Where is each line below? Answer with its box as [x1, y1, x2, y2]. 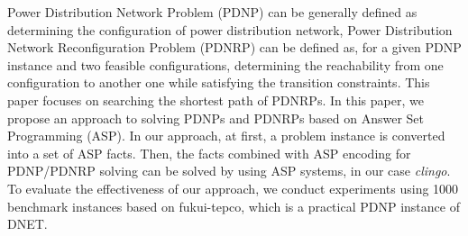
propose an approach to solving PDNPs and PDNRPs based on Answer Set [7, 108, 425, 127]
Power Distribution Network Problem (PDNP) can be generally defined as [7, 3, 418, 21]
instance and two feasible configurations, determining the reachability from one [7, 55, 444, 74]
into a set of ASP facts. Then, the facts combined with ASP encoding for [7, 143, 411, 162]
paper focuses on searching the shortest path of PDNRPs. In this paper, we [7, 90, 424, 109]
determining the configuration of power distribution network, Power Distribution [7, 20, 453, 39]
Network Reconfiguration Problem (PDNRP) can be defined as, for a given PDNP [7, 38, 462, 57]
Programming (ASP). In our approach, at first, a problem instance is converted [7, 126, 445, 145]
